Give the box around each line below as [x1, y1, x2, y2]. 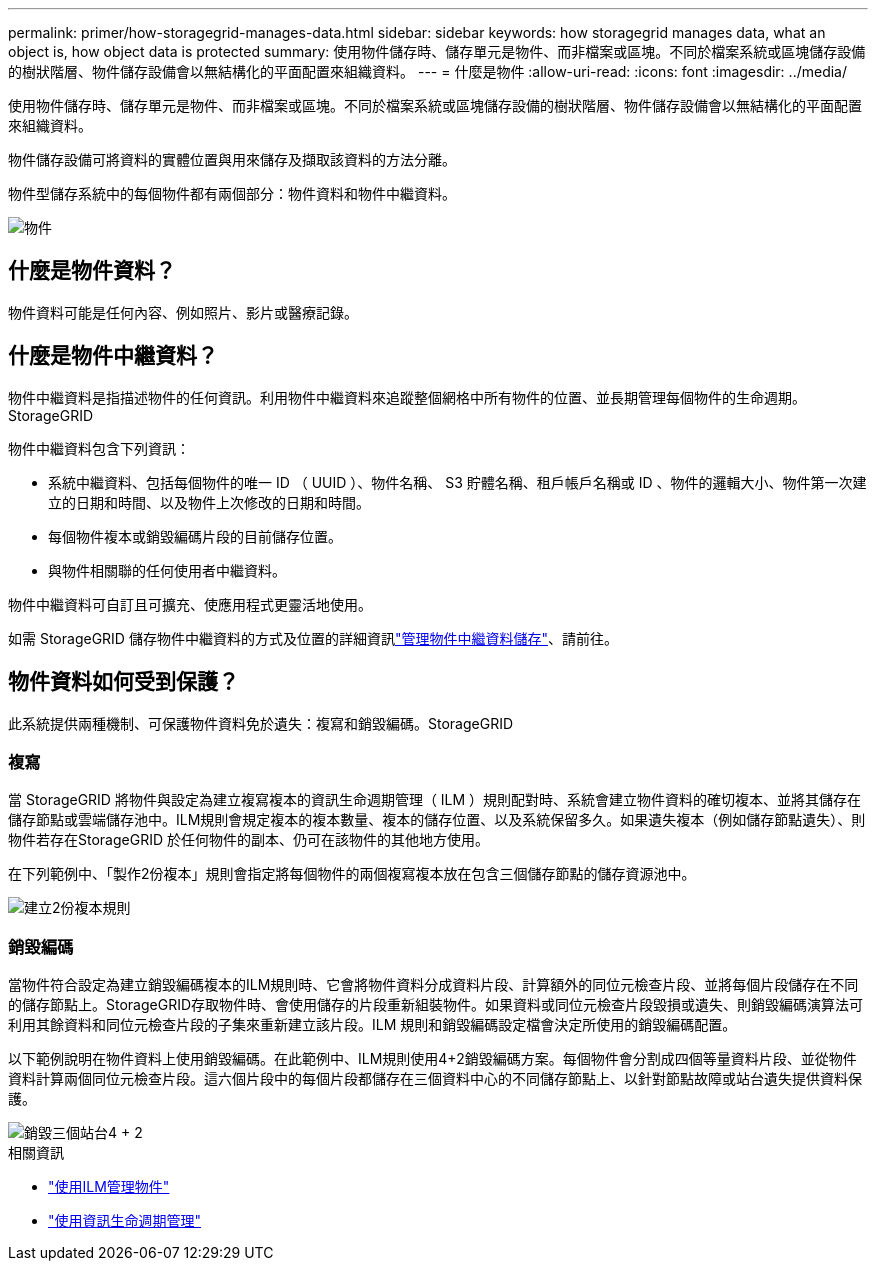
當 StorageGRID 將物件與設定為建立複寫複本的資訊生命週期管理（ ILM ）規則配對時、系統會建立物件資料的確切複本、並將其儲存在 [8, 791, 862, 809]
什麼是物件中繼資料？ [8, 343, 218, 369]
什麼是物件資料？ [8, 258, 176, 284]
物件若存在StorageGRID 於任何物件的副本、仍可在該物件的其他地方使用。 [8, 831, 489, 849]
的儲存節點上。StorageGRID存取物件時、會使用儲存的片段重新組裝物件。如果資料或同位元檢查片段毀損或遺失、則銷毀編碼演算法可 [8, 996, 864, 1014]
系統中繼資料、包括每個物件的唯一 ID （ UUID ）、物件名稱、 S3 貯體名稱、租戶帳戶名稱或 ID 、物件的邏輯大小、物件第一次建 [48, 473, 867, 491]
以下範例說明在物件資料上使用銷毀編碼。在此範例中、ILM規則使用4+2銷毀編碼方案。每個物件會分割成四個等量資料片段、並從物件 [8, 1050, 857, 1068]
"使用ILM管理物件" [48, 1178, 170, 1196]
